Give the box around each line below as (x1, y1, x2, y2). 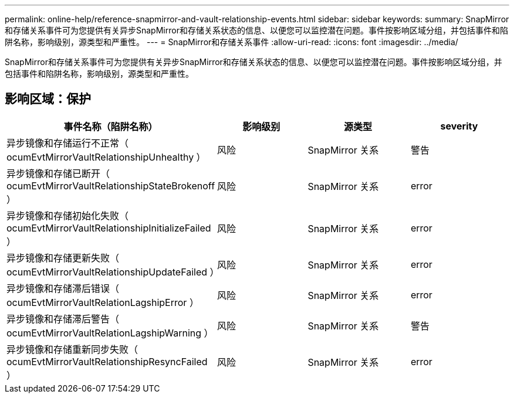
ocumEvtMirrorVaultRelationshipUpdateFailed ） (6, 266, 219, 278)
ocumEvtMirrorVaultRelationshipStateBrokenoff (6, 179, 215, 192)
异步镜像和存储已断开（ (6, 167, 110, 179)
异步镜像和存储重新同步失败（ (6, 343, 138, 355)
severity (440, 120, 478, 132)
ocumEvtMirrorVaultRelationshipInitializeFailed (6, 222, 211, 234)
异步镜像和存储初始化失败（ (6, 209, 129, 222)
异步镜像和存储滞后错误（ (6, 282, 120, 294)
